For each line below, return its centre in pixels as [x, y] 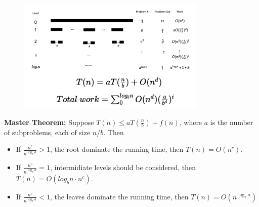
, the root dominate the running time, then [117, 149]
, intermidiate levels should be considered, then [123, 167]
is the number [232, 122]
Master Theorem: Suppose [49, 122]
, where [191, 122]
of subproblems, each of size [47, 132]
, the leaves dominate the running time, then [119, 196]
